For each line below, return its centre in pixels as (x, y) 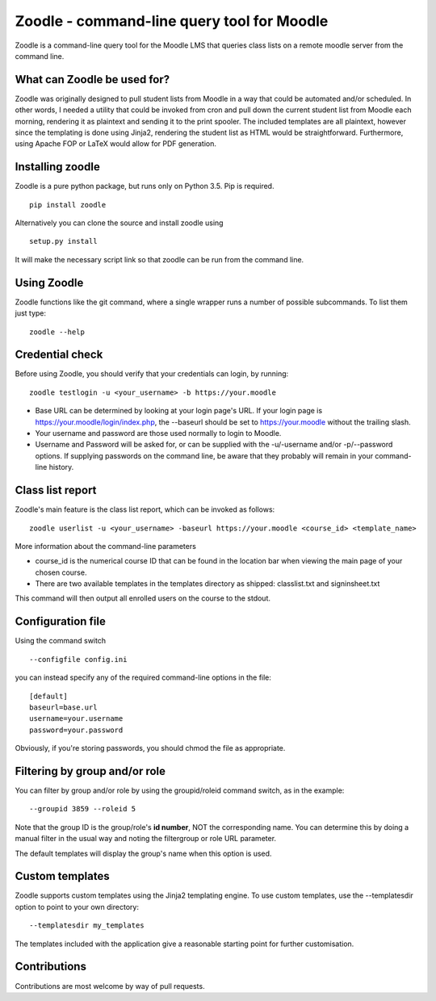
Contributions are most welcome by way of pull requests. (110, 986)
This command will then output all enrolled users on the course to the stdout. (143, 598)
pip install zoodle (68, 205)
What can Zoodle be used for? (92, 80)
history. (61, 467)
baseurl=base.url (63, 707)
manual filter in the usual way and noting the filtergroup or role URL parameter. (146, 839)
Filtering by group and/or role (90, 771)
